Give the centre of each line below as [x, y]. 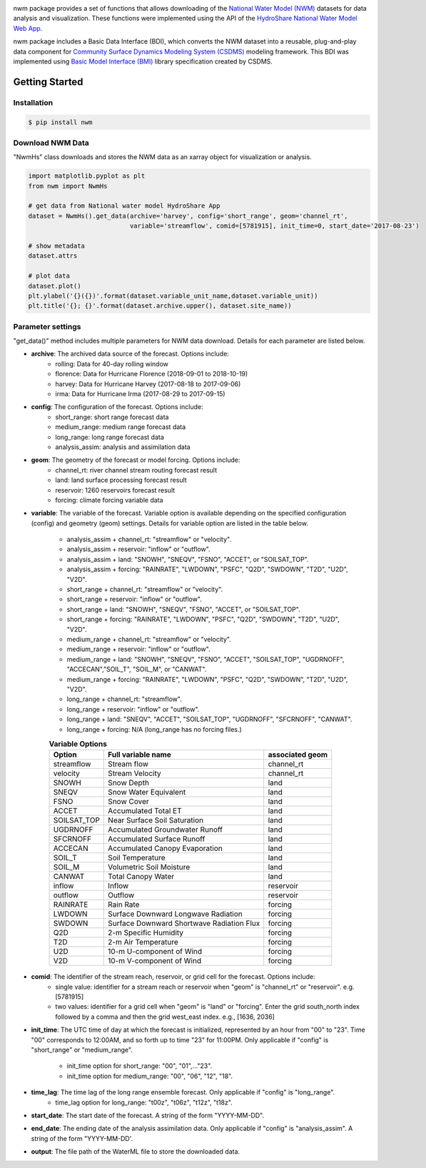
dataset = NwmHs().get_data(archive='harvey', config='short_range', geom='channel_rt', [188, 216]
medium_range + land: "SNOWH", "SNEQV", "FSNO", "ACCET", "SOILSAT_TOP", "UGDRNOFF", [206, 659]
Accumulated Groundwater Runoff [165, 830]
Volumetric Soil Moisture [149, 867]
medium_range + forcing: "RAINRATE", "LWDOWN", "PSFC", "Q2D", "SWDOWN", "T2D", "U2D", [207, 679]
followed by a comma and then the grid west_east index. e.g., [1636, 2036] [165, 1017]
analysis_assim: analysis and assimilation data [123, 447]
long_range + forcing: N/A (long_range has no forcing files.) [154, 729]
